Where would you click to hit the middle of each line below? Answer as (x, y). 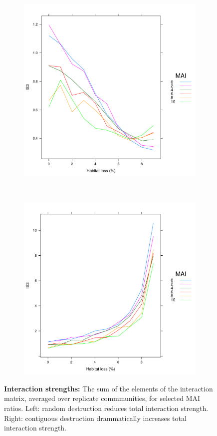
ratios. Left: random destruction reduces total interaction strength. (106, 408)
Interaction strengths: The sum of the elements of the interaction (108, 388)
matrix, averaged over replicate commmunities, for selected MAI (102, 398)
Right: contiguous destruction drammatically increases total (95, 418)
